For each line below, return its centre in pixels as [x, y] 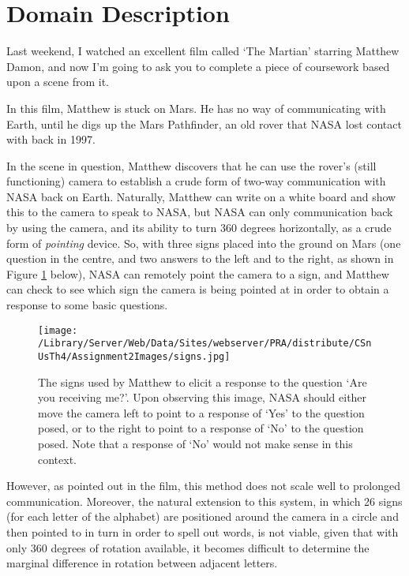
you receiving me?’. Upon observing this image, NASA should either [203, 397]
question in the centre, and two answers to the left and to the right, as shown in [200, 258]
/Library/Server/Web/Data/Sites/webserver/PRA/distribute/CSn [205, 344]
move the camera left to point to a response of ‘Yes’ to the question [201, 412]
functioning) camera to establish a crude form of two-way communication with [196, 181]
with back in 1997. [51, 139]
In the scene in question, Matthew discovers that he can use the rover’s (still [191, 165]
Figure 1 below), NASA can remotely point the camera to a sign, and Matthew [198, 273]
